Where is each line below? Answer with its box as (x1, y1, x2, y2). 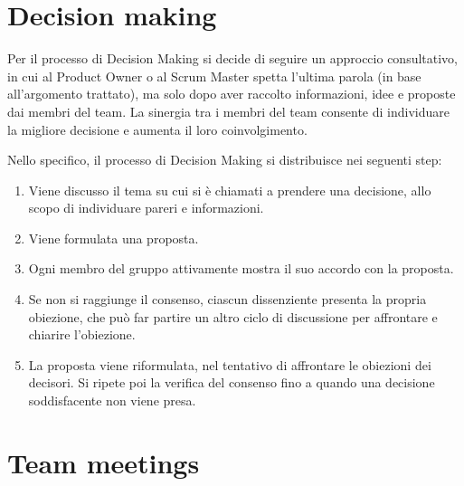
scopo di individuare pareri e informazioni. (28, 198, 264, 217)
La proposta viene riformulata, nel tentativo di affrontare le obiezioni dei (28, 355, 431, 374)
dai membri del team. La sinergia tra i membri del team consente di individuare (7, 101, 450, 120)
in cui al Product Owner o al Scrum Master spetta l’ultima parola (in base (7, 66, 421, 85)
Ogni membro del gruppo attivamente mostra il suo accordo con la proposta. (28, 259, 454, 278)
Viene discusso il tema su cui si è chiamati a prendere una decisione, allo (28, 180, 431, 199)
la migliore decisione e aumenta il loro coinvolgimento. (7, 119, 308, 138)
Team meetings (7, 443, 200, 481)
